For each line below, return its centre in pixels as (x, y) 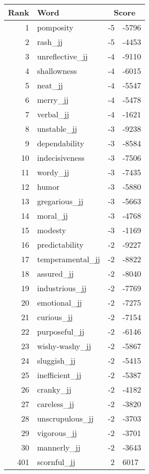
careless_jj (56, 404)
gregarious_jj (60, 201)
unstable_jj (57, 129)
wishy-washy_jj (64, 346)
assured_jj (55, 273)
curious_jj (55, 317)
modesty (52, 230)
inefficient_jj (59, 375)
